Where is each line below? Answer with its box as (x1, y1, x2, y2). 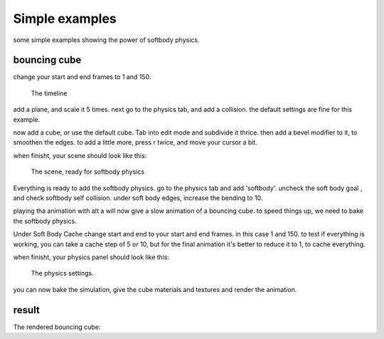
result (13, 303, 41, 316)
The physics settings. (31, 269, 94, 278)
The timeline (31, 89, 68, 98)
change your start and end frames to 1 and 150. (13, 73, 151, 81)
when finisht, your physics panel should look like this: (13, 253, 170, 261)
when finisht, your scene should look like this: (13, 151, 147, 160)
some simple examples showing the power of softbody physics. (13, 36, 200, 44)
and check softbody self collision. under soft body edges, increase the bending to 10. (13, 193, 263, 202)
